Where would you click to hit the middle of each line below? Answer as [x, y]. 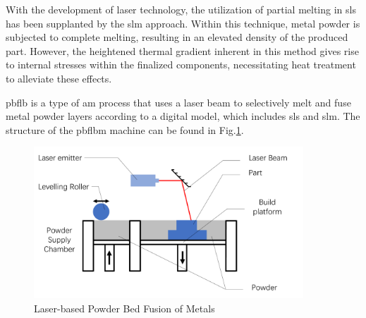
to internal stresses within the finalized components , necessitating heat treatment [181, 65]
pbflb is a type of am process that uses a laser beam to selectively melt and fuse [178, 102]
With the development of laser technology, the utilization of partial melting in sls [181, 9]
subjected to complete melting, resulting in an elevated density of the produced [177, 37]
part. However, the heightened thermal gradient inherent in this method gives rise [182, 50]
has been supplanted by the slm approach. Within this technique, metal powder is [183, 23]
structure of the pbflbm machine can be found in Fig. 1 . [125, 129]
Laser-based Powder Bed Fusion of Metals [124, 308]
